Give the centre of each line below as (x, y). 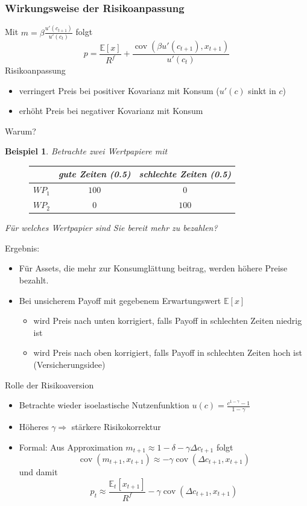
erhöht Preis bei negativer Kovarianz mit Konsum (111, 111)
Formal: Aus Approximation (71, 447)
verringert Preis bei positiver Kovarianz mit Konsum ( (119, 90)
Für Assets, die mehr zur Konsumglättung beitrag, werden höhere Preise (153, 268)
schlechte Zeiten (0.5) (185, 174)
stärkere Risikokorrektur (116, 426)
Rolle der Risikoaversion (49, 384)
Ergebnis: (22, 248)
